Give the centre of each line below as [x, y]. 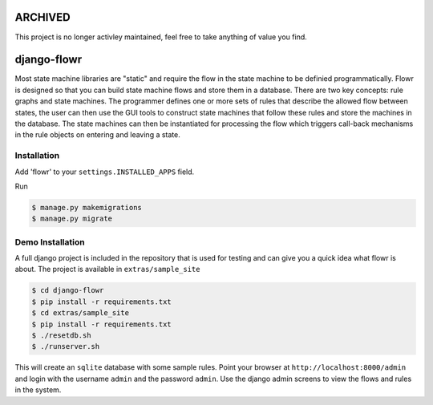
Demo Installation [50, 242]
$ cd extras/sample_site [81, 313]
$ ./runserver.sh [66, 346]
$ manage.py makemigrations [87, 207]
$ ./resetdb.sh [61, 335]
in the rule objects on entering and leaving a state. [97, 135]
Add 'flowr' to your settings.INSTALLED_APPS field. [105, 172]
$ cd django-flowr [68, 290]
